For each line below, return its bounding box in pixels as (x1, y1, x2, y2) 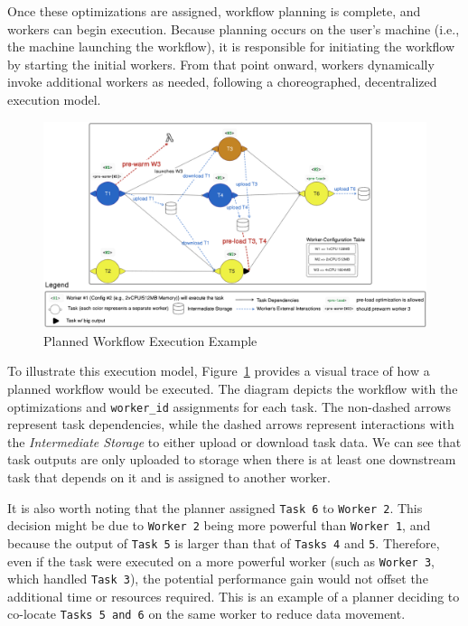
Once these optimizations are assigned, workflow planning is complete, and (7, 2, 421, 20)
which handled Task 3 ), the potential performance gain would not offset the (7, 569, 428, 588)
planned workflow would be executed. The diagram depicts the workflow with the (7, 378, 458, 397)
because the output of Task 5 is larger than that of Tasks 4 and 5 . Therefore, (7, 533, 440, 552)
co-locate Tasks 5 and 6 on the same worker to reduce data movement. (7, 604, 406, 623)
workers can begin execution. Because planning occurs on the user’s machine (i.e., (7, 19, 460, 38)
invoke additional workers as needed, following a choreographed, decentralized (7, 72, 437, 91)
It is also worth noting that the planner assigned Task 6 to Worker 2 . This (7, 498, 423, 517)
